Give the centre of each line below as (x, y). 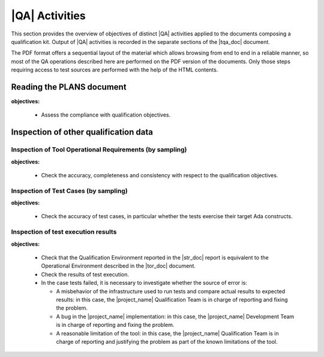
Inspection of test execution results (64, 232)
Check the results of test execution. (85, 274)
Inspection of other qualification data (82, 132)
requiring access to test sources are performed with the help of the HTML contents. (115, 70)
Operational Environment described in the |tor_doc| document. (118, 266)
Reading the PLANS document (69, 87)
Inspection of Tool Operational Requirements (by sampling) (99, 150)
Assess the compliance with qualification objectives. (106, 115)
